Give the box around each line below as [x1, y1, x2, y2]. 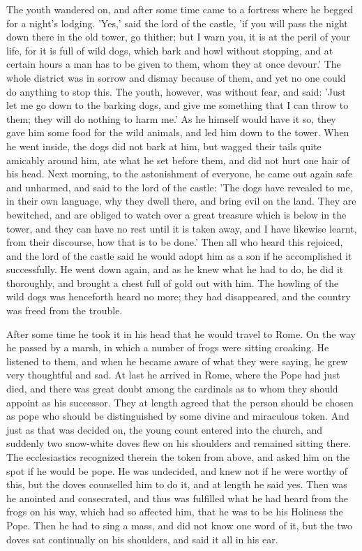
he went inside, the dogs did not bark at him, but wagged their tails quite [6, 138, 322, 153]
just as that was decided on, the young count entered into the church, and [6, 422, 322, 436]
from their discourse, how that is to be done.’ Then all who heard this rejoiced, [6, 235, 343, 249]
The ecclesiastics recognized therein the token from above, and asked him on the [6, 450, 350, 464]
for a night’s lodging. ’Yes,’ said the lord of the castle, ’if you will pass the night [6, 15, 348, 30]
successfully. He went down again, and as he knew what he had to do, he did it [6, 262, 344, 277]
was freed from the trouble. [6, 303, 123, 318]
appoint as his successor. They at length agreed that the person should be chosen [6, 395, 354, 409]
